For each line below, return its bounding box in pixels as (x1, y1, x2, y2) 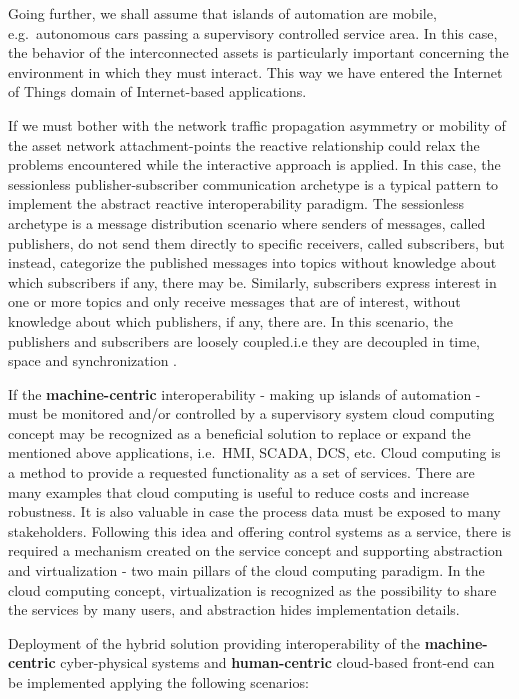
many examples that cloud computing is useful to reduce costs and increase (8, 481, 469, 502)
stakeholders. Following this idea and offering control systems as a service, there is (8, 520, 512, 541)
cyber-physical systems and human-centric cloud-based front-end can (60, 652, 495, 673)
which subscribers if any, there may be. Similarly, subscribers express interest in (8, 271, 497, 292)
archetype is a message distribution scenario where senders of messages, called (8, 212, 486, 233)
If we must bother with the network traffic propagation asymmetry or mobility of (8, 114, 506, 135)
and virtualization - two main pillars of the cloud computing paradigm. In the (8, 560, 485, 581)
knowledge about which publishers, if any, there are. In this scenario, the (8, 310, 453, 331)
